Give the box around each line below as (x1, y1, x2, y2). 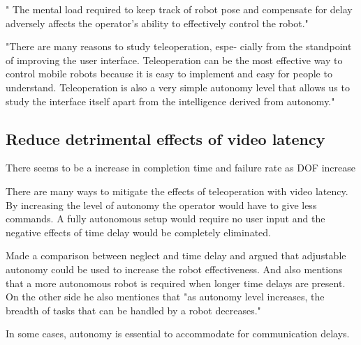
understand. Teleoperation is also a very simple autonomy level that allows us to (6, 79, 350, 94)
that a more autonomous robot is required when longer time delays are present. (6, 275, 346, 290)
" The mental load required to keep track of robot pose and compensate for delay (6, 2, 353, 16)
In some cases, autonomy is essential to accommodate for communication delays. (6, 326, 350, 341)
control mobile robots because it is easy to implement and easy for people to (6, 66, 332, 81)
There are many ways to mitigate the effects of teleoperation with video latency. (6, 183, 348, 198)
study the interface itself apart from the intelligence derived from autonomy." (6, 93, 335, 108)
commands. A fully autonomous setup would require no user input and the (6, 211, 325, 226)
